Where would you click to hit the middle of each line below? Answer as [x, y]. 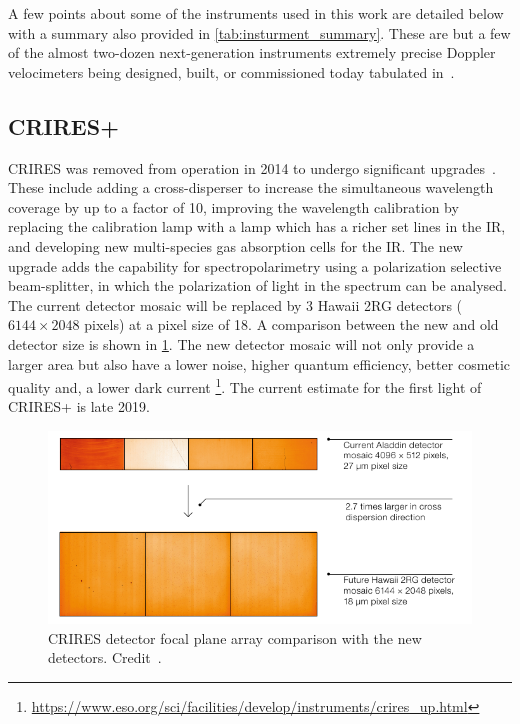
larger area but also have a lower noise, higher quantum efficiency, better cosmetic [259, 363]
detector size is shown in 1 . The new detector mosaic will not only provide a [241, 343]
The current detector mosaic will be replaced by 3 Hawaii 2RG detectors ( [235, 304]
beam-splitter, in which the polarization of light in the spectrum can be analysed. [257, 285]
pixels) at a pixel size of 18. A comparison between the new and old [291, 324]
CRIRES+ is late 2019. [79, 406]
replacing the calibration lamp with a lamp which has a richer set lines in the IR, [257, 226]
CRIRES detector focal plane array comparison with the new [235, 637]
